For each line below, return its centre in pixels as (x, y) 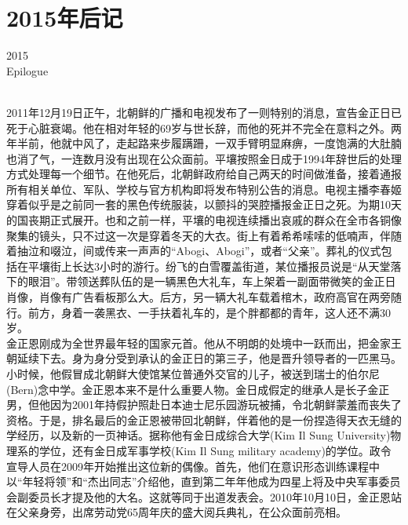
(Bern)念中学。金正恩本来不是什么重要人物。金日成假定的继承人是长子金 (193, 389)
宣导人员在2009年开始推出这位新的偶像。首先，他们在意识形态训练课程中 (193, 466)
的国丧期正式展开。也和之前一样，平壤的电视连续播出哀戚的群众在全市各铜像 (204, 220)
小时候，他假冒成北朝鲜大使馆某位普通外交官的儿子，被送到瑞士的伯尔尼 (193, 374)
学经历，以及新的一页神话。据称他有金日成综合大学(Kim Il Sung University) (199, 435)
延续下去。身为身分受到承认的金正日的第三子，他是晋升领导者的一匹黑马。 (209, 358)
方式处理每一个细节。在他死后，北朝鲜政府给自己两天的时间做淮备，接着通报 (204, 174)
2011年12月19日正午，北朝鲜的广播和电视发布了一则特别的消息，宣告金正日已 (204, 112)
